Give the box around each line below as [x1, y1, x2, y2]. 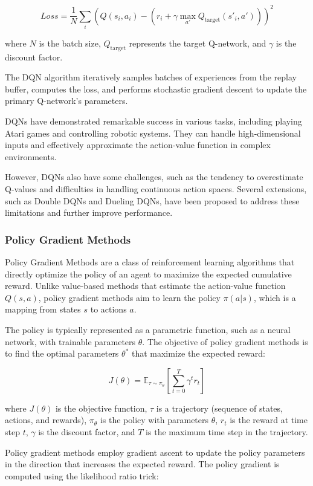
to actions [90, 303, 127, 316]
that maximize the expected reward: [131, 347, 265, 360]
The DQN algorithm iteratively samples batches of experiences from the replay [5, 71, 297, 83]
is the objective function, [55, 401, 147, 414]
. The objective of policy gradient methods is [142, 335, 308, 348]
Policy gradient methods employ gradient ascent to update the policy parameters [5, 445, 305, 458]
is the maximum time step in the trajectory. [146, 425, 308, 438]
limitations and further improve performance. [5, 206, 173, 219]
